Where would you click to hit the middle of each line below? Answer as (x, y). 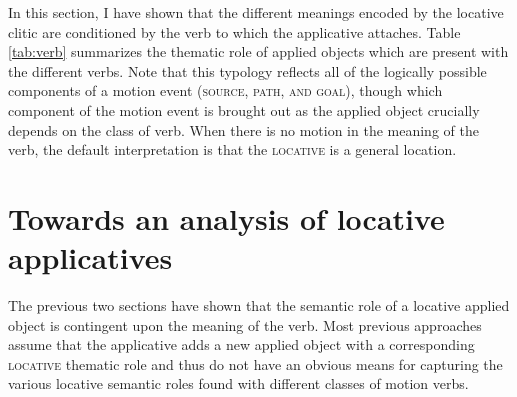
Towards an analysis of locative (226, 217)
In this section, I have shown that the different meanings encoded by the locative (256, 12)
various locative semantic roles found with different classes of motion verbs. (238, 383)
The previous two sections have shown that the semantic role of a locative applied (259, 305)
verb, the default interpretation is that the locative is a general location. (232, 149)
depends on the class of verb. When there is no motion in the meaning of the (243, 129)
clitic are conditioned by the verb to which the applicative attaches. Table (234, 31)
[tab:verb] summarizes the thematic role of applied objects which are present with (258, 51)
